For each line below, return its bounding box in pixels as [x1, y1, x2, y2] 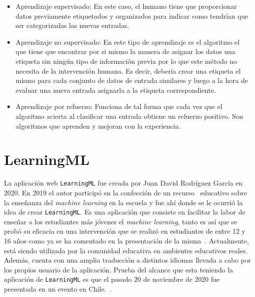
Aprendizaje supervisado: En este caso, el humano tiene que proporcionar [15, 1, 237, 11]
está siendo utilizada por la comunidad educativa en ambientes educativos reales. [4, 245, 248, 255]
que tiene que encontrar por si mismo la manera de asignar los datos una [15, 46, 236, 56]
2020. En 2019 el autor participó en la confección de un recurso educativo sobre [4, 187, 247, 197]
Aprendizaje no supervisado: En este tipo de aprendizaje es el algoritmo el [15, 36, 240, 47]
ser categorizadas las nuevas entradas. [15, 20, 129, 30]
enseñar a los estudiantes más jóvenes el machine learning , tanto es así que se [4, 216, 237, 226]
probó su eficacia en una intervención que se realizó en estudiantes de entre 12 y [4, 226, 246, 236]
